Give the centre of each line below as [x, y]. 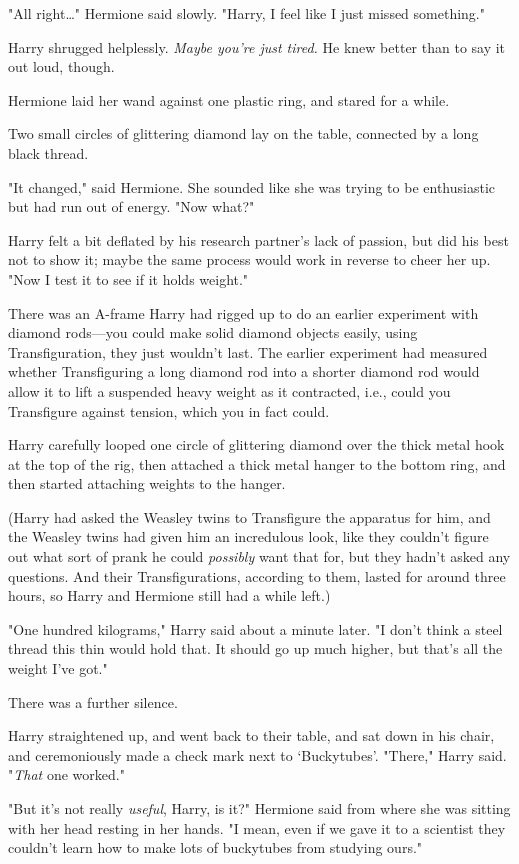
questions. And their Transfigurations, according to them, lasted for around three [257, 575]
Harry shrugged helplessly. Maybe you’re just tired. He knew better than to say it [257, 46]
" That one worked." [66, 774]
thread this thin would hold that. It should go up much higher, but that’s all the [255, 648]
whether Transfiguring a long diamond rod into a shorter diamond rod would [244, 371]
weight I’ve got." [58, 668]
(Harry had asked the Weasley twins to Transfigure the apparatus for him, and [249, 516]
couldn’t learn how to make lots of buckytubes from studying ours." [215, 847]
